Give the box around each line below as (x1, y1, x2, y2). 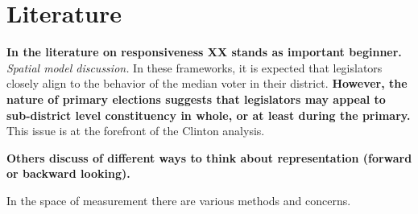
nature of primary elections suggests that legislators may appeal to (6, 90, 386, 107)
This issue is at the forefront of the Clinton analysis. (6, 122, 265, 139)
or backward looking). (6, 165, 130, 182)
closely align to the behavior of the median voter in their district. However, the (6, 75, 408, 92)
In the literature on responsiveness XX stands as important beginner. (6, 43, 402, 60)
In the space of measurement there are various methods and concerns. (6, 191, 351, 208)
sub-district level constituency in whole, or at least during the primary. (6, 106, 411, 123)
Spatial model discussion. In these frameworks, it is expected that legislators (6, 59, 383, 76)
